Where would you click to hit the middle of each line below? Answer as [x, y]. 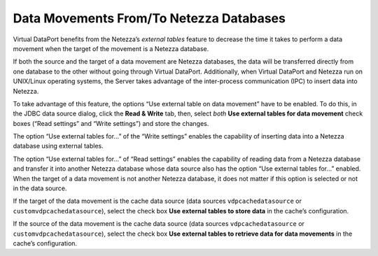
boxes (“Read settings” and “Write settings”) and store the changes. [111, 123]
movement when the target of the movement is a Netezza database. [111, 48]
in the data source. [40, 188]
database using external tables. [58, 146]
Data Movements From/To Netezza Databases [149, 18]
